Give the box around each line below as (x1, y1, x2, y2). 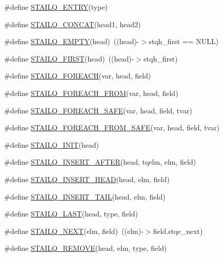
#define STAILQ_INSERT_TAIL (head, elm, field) (4, 191, 166, 202)
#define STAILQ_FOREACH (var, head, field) (4, 70, 151, 81)
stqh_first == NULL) (149, 36, 219, 47)
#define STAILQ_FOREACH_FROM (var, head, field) (4, 87, 178, 98)
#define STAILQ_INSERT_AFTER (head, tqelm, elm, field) (4, 156, 196, 167)
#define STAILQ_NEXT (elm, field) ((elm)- (4, 225, 144, 236)
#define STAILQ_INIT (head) (4, 139, 99, 150)
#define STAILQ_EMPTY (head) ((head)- (4, 36, 139, 47)
